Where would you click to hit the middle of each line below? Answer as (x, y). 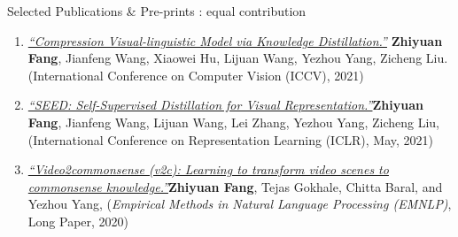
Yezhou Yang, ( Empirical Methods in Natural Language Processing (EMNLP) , (240, 204)
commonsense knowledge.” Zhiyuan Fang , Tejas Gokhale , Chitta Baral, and (235, 186)
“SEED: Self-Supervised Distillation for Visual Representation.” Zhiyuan (225, 105)
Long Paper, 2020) (78, 221)
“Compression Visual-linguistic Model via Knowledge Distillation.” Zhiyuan (235, 40)
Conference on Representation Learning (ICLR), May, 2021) (270, 139)
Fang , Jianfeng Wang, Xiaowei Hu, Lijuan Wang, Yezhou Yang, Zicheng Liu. (238, 58)
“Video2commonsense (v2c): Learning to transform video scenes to (208, 169)
